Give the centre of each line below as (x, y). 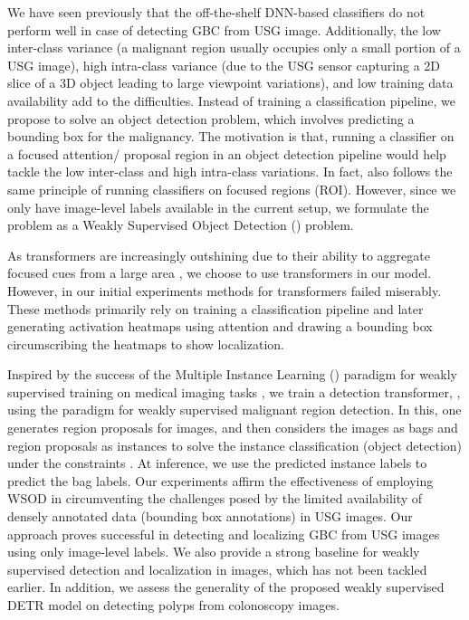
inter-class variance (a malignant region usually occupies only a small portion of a (234, 48)
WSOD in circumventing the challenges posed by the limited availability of (215, 498)
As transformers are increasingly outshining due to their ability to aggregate (219, 255)
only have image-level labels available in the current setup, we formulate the (218, 207)
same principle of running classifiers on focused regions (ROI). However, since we (232, 189)
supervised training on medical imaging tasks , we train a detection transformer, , (234, 391)
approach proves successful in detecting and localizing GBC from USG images (224, 534)
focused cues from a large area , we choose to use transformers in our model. (220, 273)
